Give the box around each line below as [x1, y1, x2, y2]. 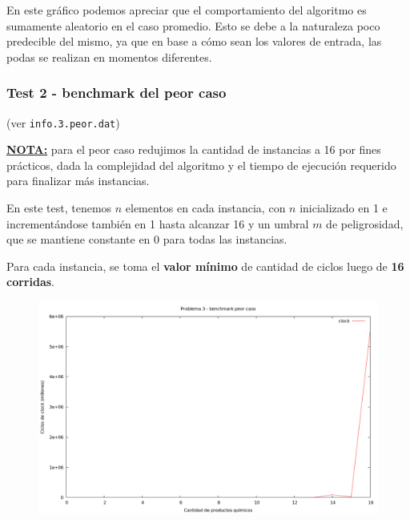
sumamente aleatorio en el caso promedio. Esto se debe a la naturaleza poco [6, 17, 380, 34]
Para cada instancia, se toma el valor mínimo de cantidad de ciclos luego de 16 [6, 257, 404, 274]
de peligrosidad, [326, 215, 404, 232]
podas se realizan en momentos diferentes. [6, 48, 212, 65]
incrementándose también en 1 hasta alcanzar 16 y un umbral [6, 215, 309, 232]
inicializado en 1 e [299, 200, 388, 216]
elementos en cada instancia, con [125, 200, 286, 216]
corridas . [6, 273, 54, 290]
